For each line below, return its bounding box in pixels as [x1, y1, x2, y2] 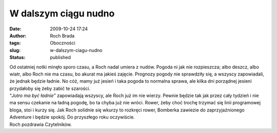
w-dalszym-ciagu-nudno [50, 47, 103, 53]
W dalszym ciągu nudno [9, 8, 115, 19]
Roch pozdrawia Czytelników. [9, 121, 72, 127]
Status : [9, 54, 26, 61]
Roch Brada [50, 32, 75, 39]
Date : [9, 26, 22, 32]
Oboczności [50, 40, 75, 46]
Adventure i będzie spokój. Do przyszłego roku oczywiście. [9, 114, 135, 120]
